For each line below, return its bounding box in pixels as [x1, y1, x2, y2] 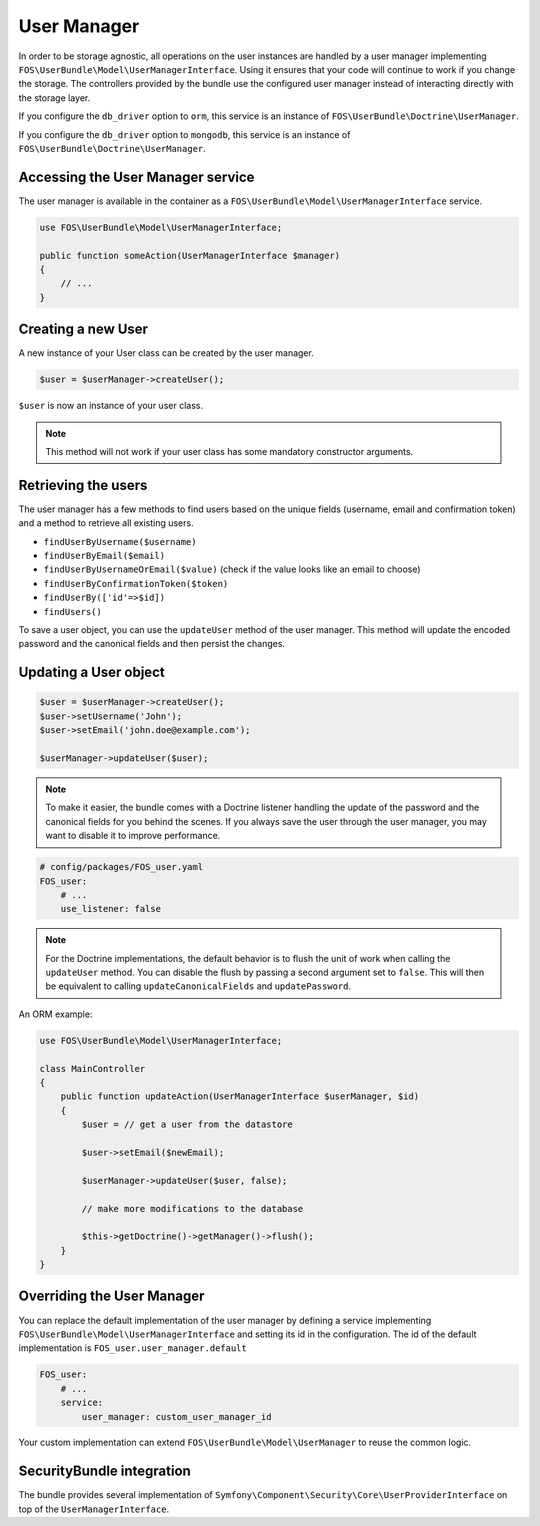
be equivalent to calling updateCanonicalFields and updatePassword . [45, 980, 352, 992]
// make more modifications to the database [81, 1203, 304, 1214]
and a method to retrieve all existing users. [18, 517, 194, 529]
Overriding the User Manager [18, 1288, 205, 1305]
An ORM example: [18, 1008, 93, 1020]
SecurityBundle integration [18, 1463, 192, 1480]
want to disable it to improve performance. [45, 830, 221, 842]
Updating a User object [18, 664, 165, 681]
